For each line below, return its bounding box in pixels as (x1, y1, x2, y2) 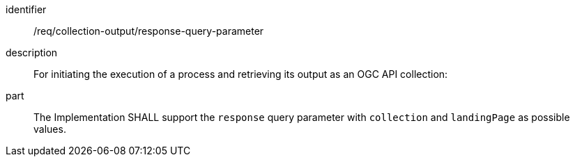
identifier (6, 3, 47, 15)
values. (33, 123, 66, 135)
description (6, 47, 58, 58)
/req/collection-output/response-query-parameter (33, 25, 264, 37)
